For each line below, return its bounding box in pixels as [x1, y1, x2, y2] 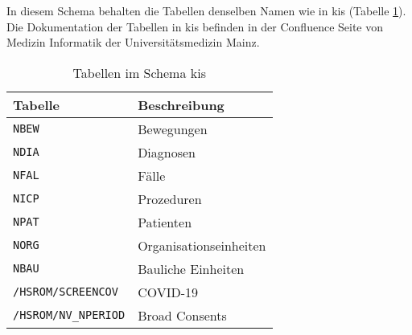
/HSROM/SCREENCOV [13, 285, 118, 299]
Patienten [138, 212, 192, 231]
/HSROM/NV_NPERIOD [13, 308, 126, 322]
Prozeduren [138, 189, 202, 208]
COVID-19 [138, 282, 199, 301]
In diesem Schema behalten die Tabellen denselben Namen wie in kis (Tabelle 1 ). [6, 2, 406, 18]
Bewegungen [138, 119, 208, 138]
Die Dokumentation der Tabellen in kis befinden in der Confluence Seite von [6, 18, 384, 35]
